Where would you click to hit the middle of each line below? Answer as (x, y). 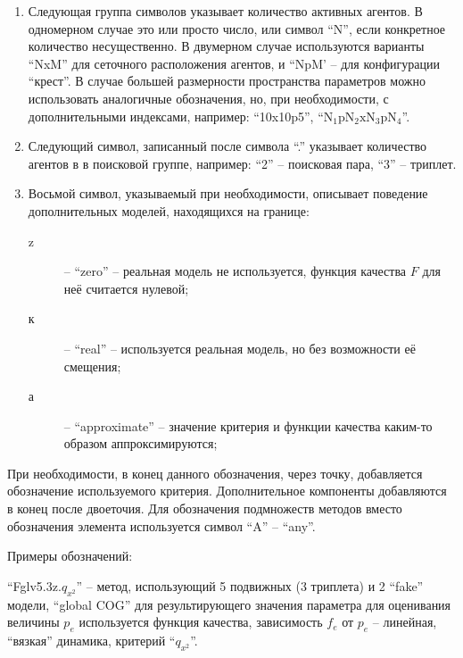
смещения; (92, 366)
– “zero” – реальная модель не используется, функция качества (235, 271)
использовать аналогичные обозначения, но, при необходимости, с (208, 98)
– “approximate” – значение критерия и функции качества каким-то (248, 425)
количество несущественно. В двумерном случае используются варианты (226, 46)
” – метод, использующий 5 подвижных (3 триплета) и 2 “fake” (250, 585)
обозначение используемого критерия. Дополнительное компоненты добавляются (227, 491)
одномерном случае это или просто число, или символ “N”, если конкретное (237, 28)
